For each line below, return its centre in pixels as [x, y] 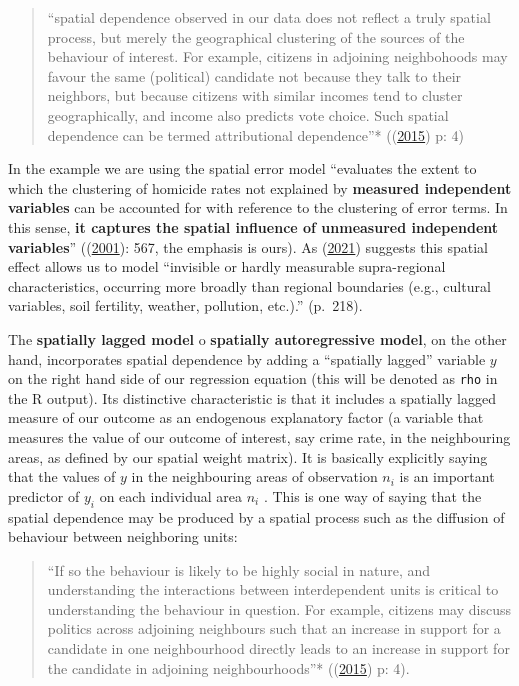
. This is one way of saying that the [372, 495]
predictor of [44, 495]
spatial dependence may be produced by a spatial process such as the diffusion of [256, 516]
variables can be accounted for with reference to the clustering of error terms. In [258, 207]
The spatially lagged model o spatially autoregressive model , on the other [257, 338]
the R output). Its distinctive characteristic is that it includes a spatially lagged [252, 397]
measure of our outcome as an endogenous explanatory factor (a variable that [246, 417]
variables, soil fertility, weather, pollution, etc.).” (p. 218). [185, 305]
